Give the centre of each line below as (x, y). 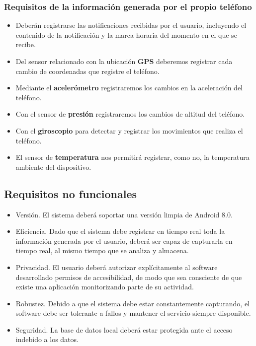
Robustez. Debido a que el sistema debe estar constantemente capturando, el (132, 303)
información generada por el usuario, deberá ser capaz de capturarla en (124, 241)
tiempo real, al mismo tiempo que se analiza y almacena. (102, 250)
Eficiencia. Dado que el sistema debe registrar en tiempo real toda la (120, 231)
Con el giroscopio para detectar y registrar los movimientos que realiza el (129, 130)
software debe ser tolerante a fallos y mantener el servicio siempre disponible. (133, 313)
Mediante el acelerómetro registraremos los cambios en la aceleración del (129, 88)
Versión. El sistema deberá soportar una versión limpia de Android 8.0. (124, 214)
